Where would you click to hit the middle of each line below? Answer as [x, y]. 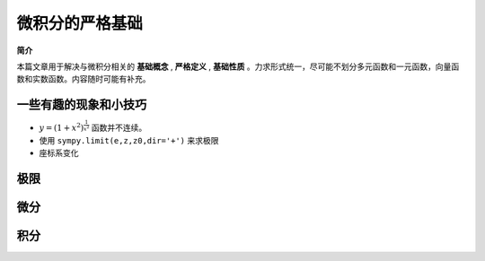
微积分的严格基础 [80, 23]
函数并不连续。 [119, 128]
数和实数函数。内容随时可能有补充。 [84, 79]
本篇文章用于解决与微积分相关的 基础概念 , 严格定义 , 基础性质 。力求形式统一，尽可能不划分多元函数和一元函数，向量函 [238, 66]
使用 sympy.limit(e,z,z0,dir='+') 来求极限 [129, 140]
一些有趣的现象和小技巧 [82, 104]
